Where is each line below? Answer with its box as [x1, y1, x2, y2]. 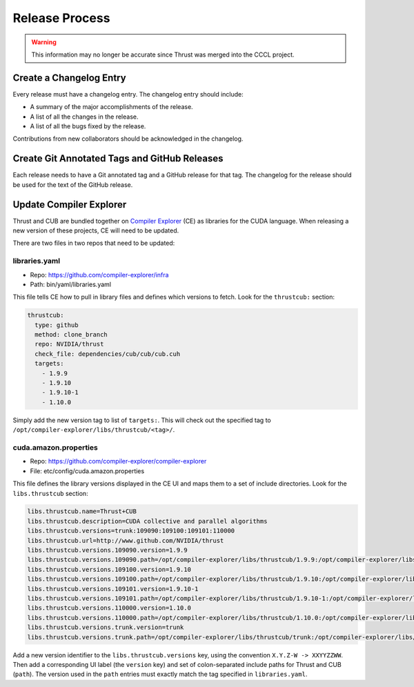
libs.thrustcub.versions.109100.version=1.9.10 [27, 566, 191, 573]
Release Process [12, 10, 110, 26]
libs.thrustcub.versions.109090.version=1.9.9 [27, 546, 188, 555]
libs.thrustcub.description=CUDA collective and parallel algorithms [27, 517, 268, 525]
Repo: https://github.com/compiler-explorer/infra [30, 270, 169, 279]
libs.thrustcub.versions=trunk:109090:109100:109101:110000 [27, 527, 235, 535]
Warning [31, 38, 57, 46]
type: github [34, 321, 79, 329]
